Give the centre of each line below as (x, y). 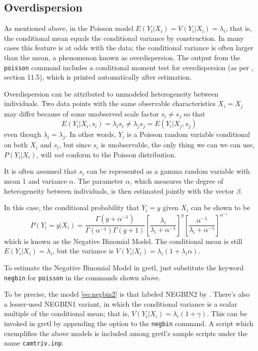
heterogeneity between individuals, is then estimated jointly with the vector (119, 190)
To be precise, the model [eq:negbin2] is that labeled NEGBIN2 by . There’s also (127, 294)
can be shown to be (220, 207)
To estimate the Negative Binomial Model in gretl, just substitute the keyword (124, 267)
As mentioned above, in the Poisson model (69, 28)
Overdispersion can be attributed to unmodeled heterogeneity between (111, 93)
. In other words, (91, 134)
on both (16, 145)
